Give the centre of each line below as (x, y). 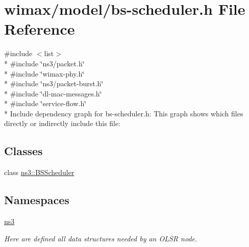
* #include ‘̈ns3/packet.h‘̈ (44, 63)
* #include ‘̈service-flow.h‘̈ (45, 103)
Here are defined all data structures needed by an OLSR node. (101, 238)
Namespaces (37, 200)
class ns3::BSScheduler (39, 172)
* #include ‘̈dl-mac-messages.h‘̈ (53, 93)
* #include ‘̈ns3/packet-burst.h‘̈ (54, 83)
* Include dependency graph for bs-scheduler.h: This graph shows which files (124, 113)
